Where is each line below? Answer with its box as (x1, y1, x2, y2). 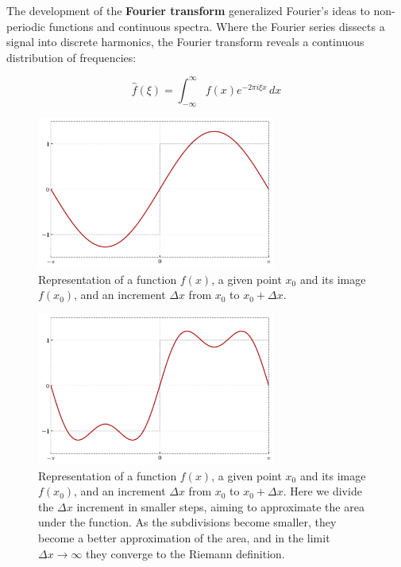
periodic (6, 17, 46, 34)
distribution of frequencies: (6, 49, 137, 65)
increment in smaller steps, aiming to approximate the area (76, 498, 364, 515)
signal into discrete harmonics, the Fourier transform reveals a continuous (6, 33, 364, 50)
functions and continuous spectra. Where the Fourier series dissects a (48, 17, 385, 34)
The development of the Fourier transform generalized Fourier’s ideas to (6, 2, 370, 18)
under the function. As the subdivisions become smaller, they (38, 514, 337, 530)
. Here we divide (283, 483, 362, 499)
